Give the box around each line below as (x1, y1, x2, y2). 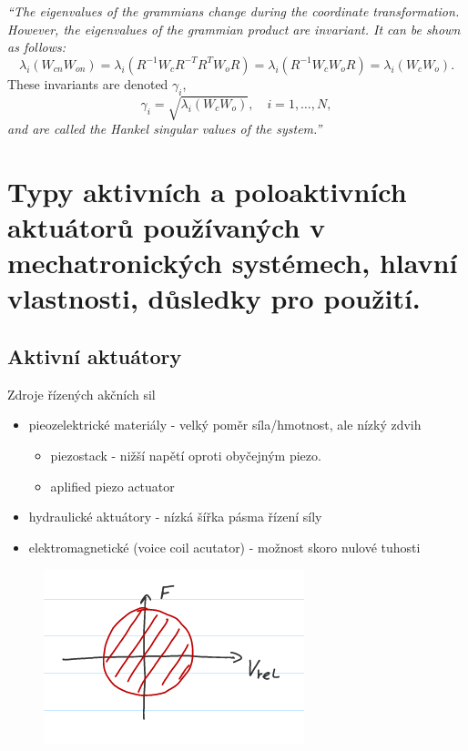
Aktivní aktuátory (7, 342, 182, 370)
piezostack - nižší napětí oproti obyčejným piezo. (50, 446, 321, 465)
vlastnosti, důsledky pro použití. (7, 279, 421, 317)
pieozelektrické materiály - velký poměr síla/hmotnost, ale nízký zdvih (28, 415, 422, 434)
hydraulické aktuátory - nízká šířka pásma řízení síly (28, 507, 322, 526)
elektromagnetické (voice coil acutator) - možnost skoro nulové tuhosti (28, 537, 421, 556)
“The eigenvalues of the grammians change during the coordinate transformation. (7, 2, 460, 20)
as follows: (7, 37, 66, 56)
